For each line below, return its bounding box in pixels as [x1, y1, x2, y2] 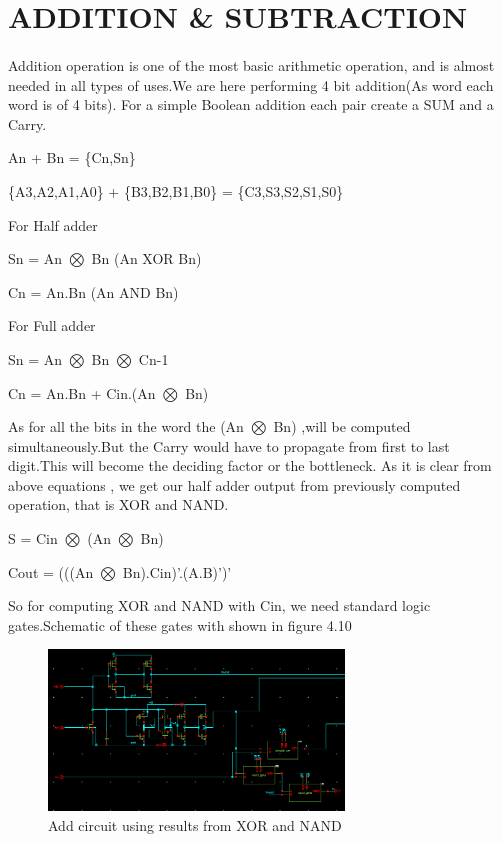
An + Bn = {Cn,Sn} [8, 147, 136, 168]
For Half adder [8, 214, 98, 235]
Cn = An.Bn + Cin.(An [8, 382, 156, 403]
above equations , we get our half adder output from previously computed [8, 474, 461, 495]
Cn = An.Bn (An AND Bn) [8, 281, 179, 302]
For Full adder [8, 315, 96, 336]
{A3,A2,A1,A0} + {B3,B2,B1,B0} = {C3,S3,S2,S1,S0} [8, 180, 344, 201]
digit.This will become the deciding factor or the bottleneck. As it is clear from [8, 455, 492, 476]
